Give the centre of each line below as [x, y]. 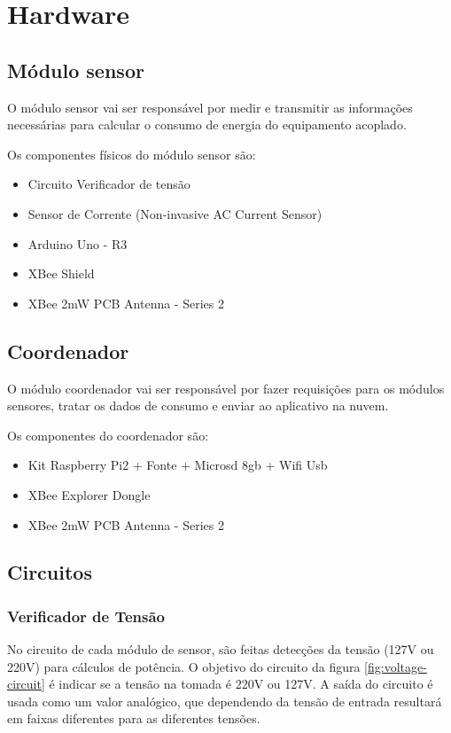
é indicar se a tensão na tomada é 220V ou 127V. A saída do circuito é [241, 684]
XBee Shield [61, 273]
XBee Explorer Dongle [89, 494]
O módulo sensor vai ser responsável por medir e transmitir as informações [210, 107]
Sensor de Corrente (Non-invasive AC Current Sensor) [175, 213]
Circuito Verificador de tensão [109, 184]
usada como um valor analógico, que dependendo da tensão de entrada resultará [225, 701]
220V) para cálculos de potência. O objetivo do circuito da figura [184, 666]
